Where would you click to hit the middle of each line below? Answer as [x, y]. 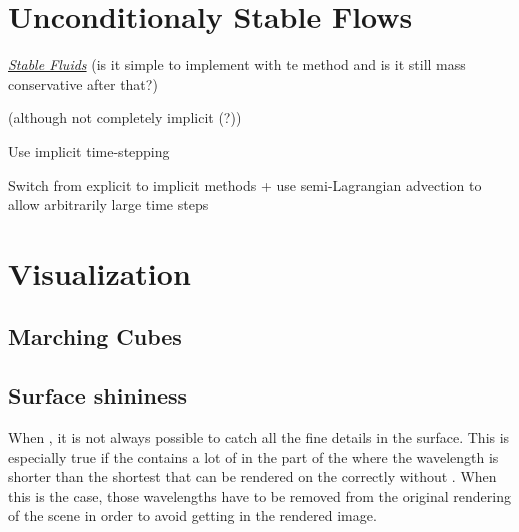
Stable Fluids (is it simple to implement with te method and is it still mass [237, 64]
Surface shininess [98, 395]
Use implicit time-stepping [89, 150]
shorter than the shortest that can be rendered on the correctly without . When [252, 476]
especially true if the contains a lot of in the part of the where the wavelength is [253, 456]
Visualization [99, 272]
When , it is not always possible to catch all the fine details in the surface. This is [259, 437]
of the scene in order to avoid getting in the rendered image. [192, 515]
